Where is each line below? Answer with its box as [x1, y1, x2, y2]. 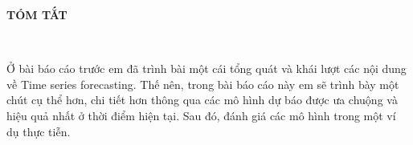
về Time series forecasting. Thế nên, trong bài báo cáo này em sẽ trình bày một [6, 75, 399, 92]
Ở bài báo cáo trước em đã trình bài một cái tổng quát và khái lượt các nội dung [6, 60, 407, 77]
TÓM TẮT [6, 6, 67, 22]
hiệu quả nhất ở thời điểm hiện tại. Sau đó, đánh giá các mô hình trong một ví [6, 107, 396, 123]
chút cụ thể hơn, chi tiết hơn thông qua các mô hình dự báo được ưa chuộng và [6, 91, 398, 108]
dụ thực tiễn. [6, 123, 71, 139]
